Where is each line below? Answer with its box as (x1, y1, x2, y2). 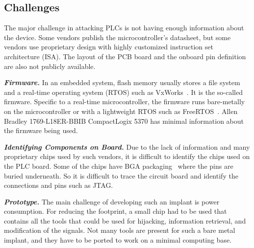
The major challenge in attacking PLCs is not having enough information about (4, 23, 244, 33)
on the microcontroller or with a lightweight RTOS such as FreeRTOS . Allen (4, 106, 238, 116)
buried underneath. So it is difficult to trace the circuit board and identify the (4, 170, 238, 180)
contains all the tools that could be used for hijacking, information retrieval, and (4, 215, 246, 225)
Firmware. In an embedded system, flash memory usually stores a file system (4, 77, 240, 88)
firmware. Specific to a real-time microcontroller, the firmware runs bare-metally (4, 96, 245, 107)
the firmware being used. (4, 125, 78, 135)
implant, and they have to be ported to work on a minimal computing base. (4, 235, 232, 245)
